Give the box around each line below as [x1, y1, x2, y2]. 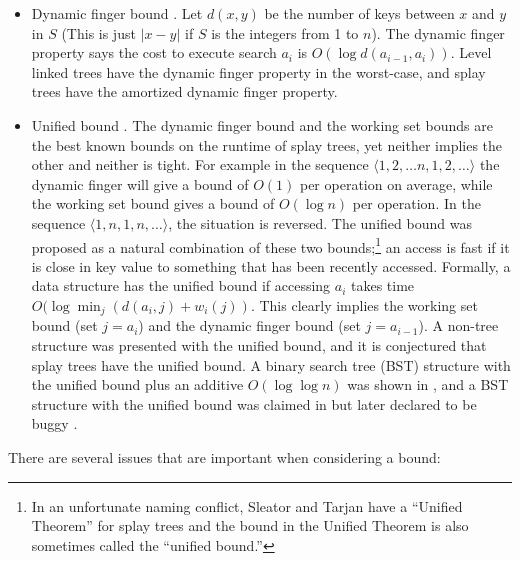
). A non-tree [418, 315, 499, 336]
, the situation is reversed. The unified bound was [168, 212, 472, 233]
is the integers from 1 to [211, 22, 359, 43]
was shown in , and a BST [347, 374, 509, 395]
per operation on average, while [299, 173, 493, 194]
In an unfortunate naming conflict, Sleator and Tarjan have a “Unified [31, 495, 463, 516]
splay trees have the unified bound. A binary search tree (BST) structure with [31, 354, 511, 375]
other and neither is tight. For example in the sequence [31, 154, 369, 175]
